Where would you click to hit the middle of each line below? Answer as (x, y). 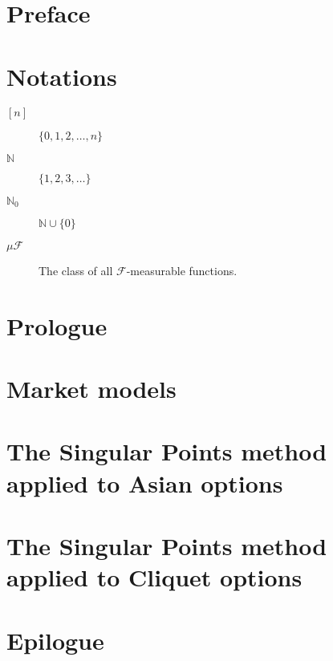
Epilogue (55, 640)
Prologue (57, 325)
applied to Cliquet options (154, 577)
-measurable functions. (182, 270)
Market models (91, 389)
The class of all (76, 270)
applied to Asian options (145, 483)
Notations (62, 76)
